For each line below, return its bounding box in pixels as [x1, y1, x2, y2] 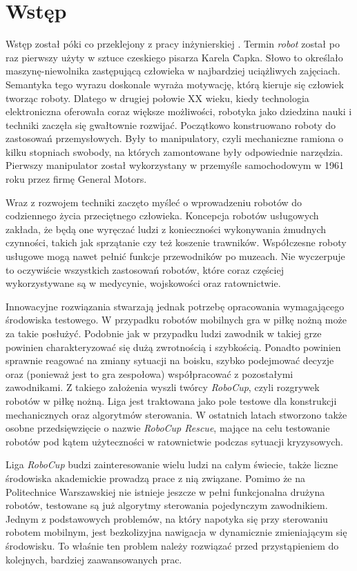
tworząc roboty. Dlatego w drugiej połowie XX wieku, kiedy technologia [6, 90, 309, 105]
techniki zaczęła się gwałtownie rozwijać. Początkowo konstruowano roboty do [6, 117, 336, 132]
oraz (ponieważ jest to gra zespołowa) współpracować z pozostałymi [6, 366, 293, 381]
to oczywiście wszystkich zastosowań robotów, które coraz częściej [6, 262, 284, 277]
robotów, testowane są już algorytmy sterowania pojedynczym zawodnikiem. [6, 498, 328, 512]
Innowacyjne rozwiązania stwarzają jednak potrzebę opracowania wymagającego [6, 299, 345, 313]
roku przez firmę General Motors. [6, 172, 147, 186]
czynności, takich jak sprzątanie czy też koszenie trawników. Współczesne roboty [6, 235, 347, 250]
